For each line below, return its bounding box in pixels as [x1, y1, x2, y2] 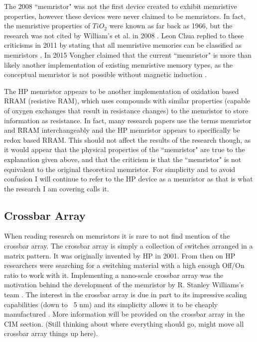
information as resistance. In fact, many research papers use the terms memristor [4, 115, 252, 125]
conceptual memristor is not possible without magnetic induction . [4, 69, 207, 80]
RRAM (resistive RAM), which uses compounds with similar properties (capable [4, 95, 250, 106]
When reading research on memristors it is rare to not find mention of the [4, 231, 230, 241]
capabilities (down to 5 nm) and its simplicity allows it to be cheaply [4, 299, 218, 309]
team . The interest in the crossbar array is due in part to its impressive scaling [4, 289, 247, 300]
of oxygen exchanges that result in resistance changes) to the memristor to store [4, 105, 249, 115]
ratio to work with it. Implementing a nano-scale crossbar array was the [4, 269, 224, 280]
